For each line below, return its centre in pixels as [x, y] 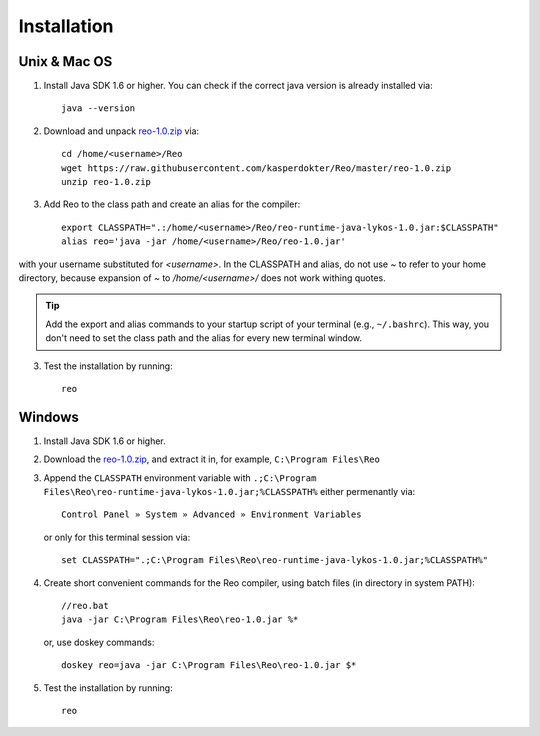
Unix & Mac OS [65, 61]
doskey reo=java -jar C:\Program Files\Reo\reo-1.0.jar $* [209, 665]
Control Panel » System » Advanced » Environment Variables [211, 514]
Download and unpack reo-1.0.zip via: [121, 131]
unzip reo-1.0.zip [106, 182]
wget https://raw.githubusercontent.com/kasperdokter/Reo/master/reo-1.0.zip [256, 168]
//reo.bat [85, 605]
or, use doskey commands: [99, 642]
